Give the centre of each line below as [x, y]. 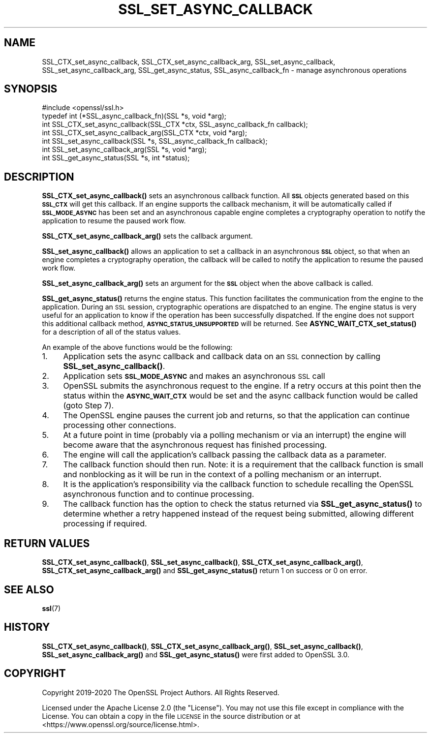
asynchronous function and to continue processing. [159, 494]
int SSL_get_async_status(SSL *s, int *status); [116, 158]
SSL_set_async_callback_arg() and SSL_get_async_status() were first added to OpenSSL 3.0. [196, 654]
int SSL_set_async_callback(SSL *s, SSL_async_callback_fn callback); [155, 141]
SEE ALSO [29, 589]
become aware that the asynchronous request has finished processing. [195, 445]
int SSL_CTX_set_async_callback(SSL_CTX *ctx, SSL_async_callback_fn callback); [175, 124]
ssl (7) [51, 608]
